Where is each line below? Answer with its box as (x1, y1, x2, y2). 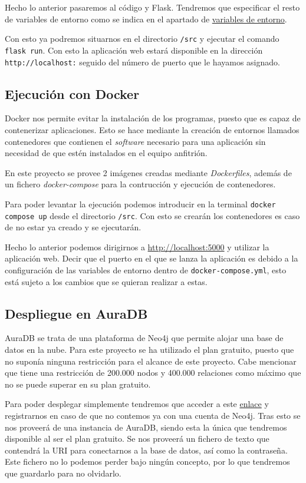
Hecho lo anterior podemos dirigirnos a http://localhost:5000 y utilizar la (5, 240, 269, 253)
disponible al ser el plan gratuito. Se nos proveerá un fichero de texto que (5, 432, 269, 445)
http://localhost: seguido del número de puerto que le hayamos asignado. (5, 55, 280, 68)
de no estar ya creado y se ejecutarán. (5, 221, 142, 233)
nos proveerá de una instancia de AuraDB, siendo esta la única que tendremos (5, 421, 287, 433)
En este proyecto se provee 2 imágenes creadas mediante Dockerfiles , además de (5, 166, 292, 178)
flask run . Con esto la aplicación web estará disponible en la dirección (5, 44, 263, 56)
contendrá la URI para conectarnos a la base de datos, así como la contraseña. (5, 444, 288, 456)
